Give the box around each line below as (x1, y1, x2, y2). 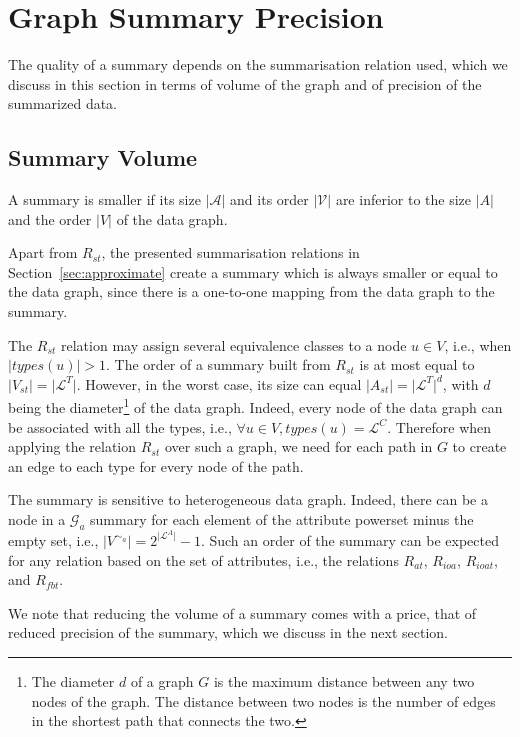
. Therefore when (387, 416, 492, 437)
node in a (8, 509, 66, 530)
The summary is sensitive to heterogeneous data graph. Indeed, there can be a (8, 489, 489, 510)
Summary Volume (8, 142, 198, 173)
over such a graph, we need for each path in (164, 436, 433, 457)
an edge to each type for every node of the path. (8, 455, 304, 476)
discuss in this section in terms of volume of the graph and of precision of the (8, 73, 482, 94)
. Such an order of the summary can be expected (200, 529, 499, 550)
